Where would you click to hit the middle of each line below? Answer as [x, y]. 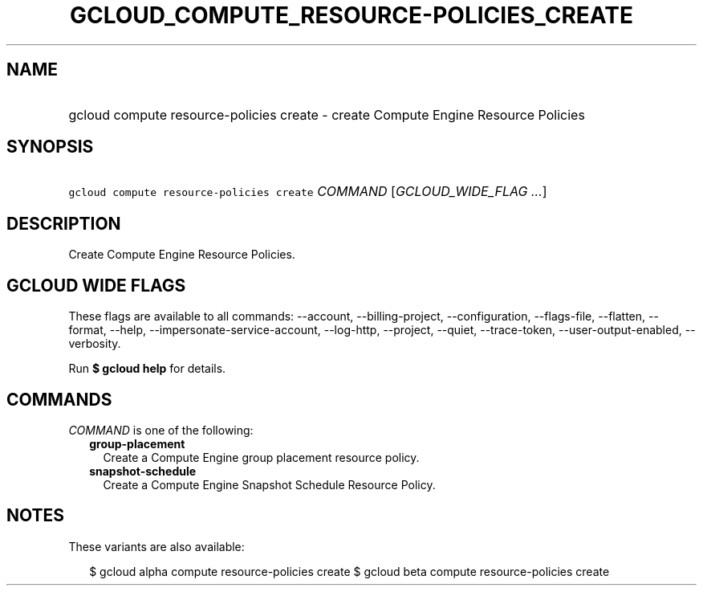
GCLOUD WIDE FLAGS [96, 285]
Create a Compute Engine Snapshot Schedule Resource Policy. [269, 484]
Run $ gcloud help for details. [147, 369]
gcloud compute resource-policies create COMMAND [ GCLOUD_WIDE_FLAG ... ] [308, 192]
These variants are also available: [156, 546]
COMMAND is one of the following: [161, 430]
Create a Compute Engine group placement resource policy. [261, 457]
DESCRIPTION [64, 223]
